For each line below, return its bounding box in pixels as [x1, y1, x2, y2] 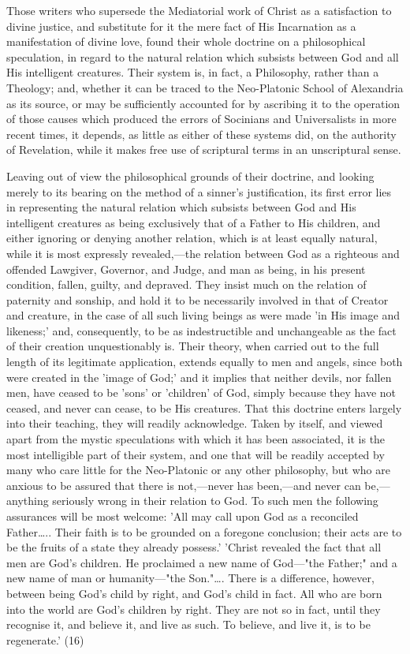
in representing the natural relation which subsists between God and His [6, 199, 356, 215]
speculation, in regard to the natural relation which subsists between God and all [6, 48, 399, 65]
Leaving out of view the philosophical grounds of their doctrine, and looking [6, 167, 375, 184]
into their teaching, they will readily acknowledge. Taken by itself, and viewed [6, 415, 383, 432]
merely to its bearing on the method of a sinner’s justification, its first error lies [6, 183, 392, 200]
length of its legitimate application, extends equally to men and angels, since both [6, 353, 403, 370]
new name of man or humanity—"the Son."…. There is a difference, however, [6, 570, 375, 586]
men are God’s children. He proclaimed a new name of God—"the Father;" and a [6, 554, 397, 570]
